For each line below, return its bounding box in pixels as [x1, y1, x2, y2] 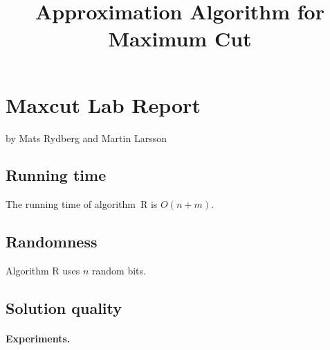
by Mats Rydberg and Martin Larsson [6, 130, 167, 145]
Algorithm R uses [6, 263, 80, 278]
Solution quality [6, 297, 122, 319]
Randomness [6, 231, 98, 252]
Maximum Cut [108, 24, 252, 53]
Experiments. [6, 331, 71, 346]
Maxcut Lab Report [6, 90, 201, 119]
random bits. [92, 263, 146, 278]
